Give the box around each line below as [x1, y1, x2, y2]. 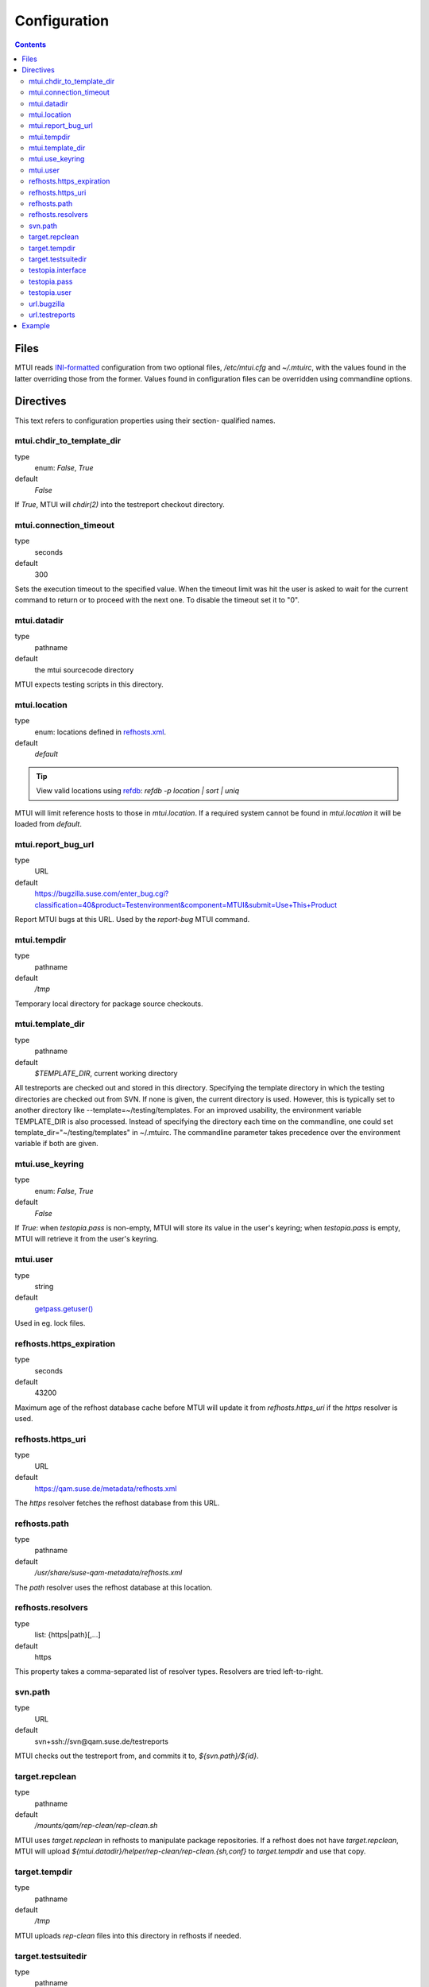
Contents [14, 40, 47, 49]
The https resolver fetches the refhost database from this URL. [14, 1498, 220, 1508]
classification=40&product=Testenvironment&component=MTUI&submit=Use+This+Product [34, 900, 338, 909]
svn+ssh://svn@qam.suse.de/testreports [34, 1737, 168, 1746]
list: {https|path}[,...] [34, 1630, 101, 1640]
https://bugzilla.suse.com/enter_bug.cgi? [34, 889, 169, 898]
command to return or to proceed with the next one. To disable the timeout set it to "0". [14, 595, 300, 605]
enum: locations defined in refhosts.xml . [34, 727, 167, 737]
